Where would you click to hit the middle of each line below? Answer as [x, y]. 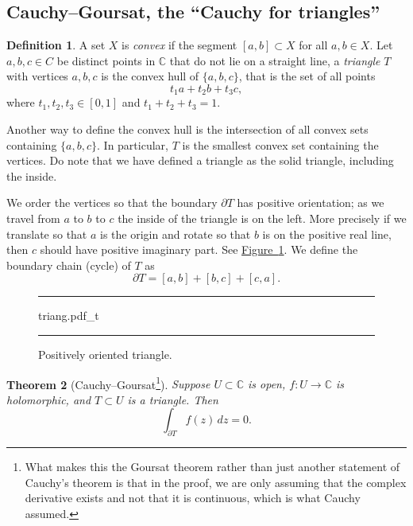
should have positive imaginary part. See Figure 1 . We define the [199, 249]
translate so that [47, 234]
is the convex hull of [150, 76]
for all [313, 45]
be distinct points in [106, 60]
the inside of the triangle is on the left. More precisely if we [262, 218]
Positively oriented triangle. [105, 354]
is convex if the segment [179, 45]
